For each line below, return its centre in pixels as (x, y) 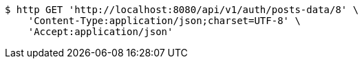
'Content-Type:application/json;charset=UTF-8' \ (164, 21)
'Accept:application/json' (100, 32)
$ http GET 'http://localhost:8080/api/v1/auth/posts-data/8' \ (182, 10)
